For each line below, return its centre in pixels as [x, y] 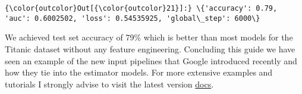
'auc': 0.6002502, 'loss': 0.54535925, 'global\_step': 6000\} [133, 18]
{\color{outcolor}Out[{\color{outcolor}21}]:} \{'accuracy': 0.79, [141, 8]
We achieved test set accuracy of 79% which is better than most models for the [149, 37]
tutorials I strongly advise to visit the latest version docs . [109, 84]
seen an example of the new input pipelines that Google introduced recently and [151, 60]
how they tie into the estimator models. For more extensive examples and [139, 72]
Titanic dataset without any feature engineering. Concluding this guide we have [150, 48]
